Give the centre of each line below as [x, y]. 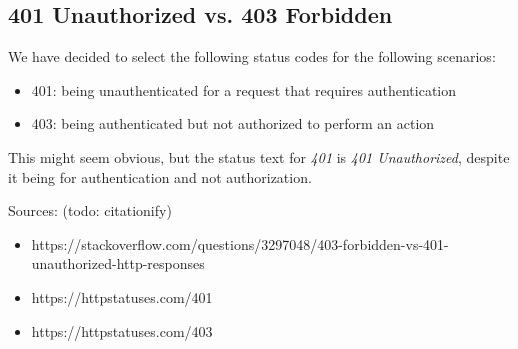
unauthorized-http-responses [118, 263]
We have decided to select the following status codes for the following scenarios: [252, 56]
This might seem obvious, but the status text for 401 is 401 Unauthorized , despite [259, 156]
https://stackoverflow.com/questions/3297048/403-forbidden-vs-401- [240, 243]
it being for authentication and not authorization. [160, 176]
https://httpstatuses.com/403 [122, 330]
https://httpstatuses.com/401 [122, 296]
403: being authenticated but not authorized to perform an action [233, 123]
